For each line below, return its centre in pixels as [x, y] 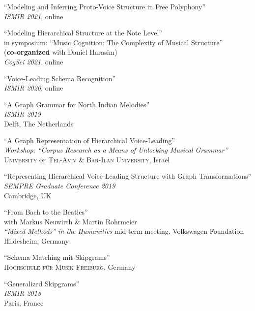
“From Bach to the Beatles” [46, 212]
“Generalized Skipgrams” [42, 283]
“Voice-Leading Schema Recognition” [60, 78]
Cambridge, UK [28, 195]
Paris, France [24, 302]
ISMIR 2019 [23, 114]
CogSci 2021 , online [34, 61]
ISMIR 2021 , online [34, 16]
